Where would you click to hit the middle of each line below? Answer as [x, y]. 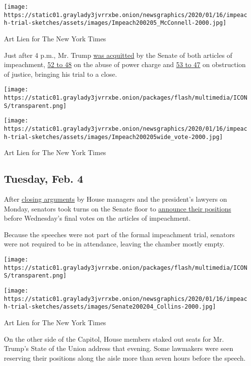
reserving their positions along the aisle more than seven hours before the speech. [125, 357]
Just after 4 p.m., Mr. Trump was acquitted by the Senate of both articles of [118, 55]
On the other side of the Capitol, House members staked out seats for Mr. [114, 339]
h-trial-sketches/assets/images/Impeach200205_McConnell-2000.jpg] [115, 23]
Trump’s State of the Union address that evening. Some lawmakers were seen [119, 348]
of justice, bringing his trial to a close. [60, 74]
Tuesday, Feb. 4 [44, 179]
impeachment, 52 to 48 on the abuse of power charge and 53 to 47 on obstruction [125, 64]
